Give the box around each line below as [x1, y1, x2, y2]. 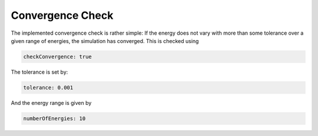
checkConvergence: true [23, 53, 92, 60]
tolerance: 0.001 [23, 84, 74, 91]
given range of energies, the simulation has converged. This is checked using [11, 37, 199, 44]
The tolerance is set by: [11, 68, 68, 75]
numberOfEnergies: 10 [23, 115, 86, 122]
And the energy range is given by [11, 99, 92, 106]
